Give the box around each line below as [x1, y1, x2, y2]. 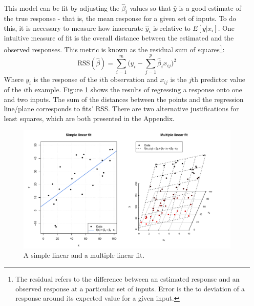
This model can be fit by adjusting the [4, 3, 120, 13]
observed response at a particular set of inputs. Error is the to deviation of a [15, 283, 245, 293]
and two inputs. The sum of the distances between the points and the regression [4, 94, 244, 104]
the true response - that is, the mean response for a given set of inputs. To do [4, 13, 236, 23]
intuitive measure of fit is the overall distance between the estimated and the [4, 33, 234, 43]
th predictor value [191, 74, 245, 84]
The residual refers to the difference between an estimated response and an [15, 273, 240, 284]
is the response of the [33, 74, 97, 84]
